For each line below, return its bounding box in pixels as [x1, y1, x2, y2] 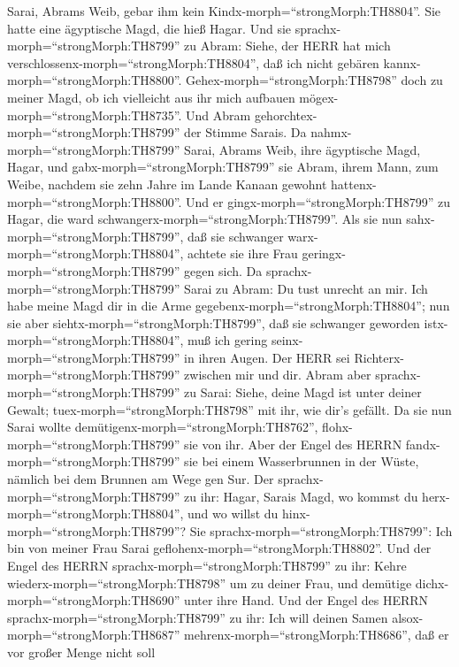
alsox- [392, 608, 424, 626]
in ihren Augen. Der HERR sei [184, 348, 350, 366]
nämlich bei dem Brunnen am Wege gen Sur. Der [7, 470, 274, 488]
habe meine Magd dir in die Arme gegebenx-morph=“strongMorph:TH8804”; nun [7, 296, 450, 315]
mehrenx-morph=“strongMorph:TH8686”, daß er [184, 625, 449, 644]
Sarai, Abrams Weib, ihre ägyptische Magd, [184, 140, 421, 158]
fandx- [405, 434, 440, 453]
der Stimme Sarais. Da [184, 123, 307, 142]
